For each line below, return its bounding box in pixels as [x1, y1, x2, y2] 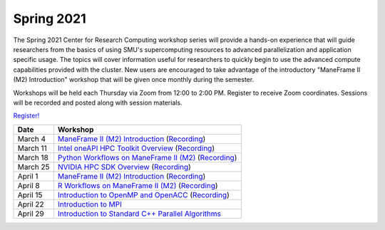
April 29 [17, 209, 44, 219]
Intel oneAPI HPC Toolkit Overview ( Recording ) [57, 143, 215, 153]
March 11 [17, 143, 48, 153]
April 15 [17, 189, 43, 199]
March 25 [17, 162, 50, 172]
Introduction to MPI [57, 199, 123, 209]
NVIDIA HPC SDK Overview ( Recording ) [57, 162, 192, 172]
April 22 [17, 199, 44, 209]
